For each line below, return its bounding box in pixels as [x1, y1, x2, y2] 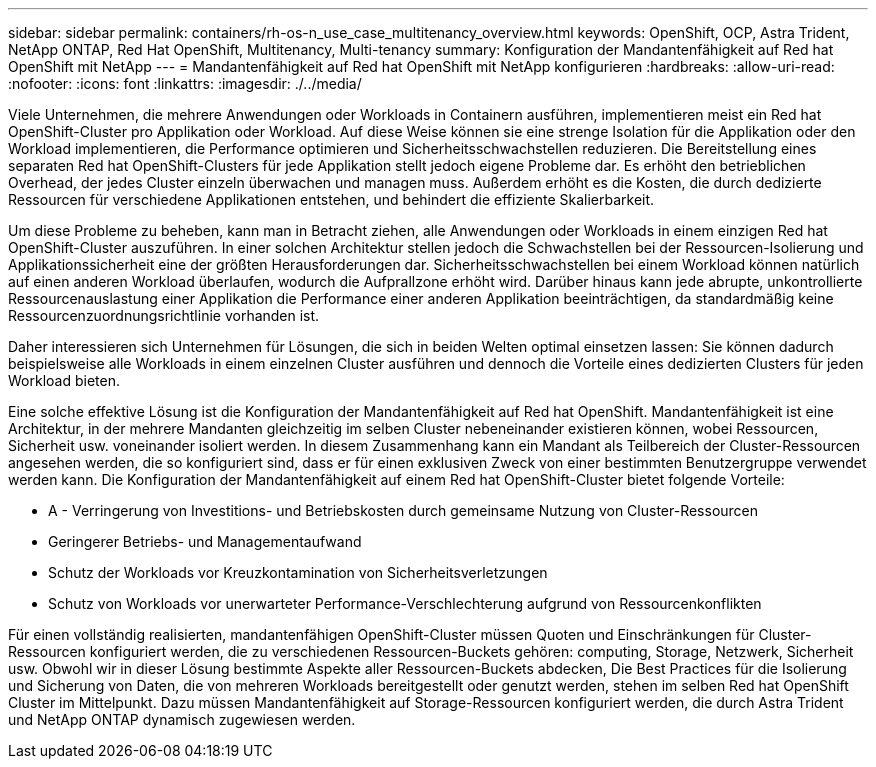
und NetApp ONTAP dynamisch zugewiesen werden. [8, 711, 356, 728]
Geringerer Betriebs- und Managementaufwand [48, 533, 362, 550]
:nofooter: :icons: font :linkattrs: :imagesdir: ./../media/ [8, 75, 362, 92]
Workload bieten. [8, 372, 120, 389]
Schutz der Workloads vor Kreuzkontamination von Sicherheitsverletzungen [48, 564, 548, 581]
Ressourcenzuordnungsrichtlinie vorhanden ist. [8, 307, 320, 324]
